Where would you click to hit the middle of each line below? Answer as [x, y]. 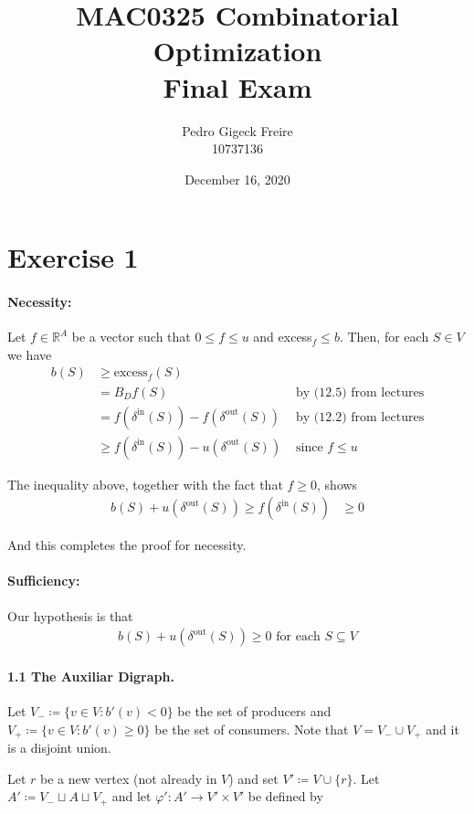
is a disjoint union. [59, 748]
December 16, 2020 [237, 179]
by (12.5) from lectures [360, 392]
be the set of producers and [254, 711]
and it [442, 729]
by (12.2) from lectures [360, 417]
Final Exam [237, 86]
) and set [253, 778]
